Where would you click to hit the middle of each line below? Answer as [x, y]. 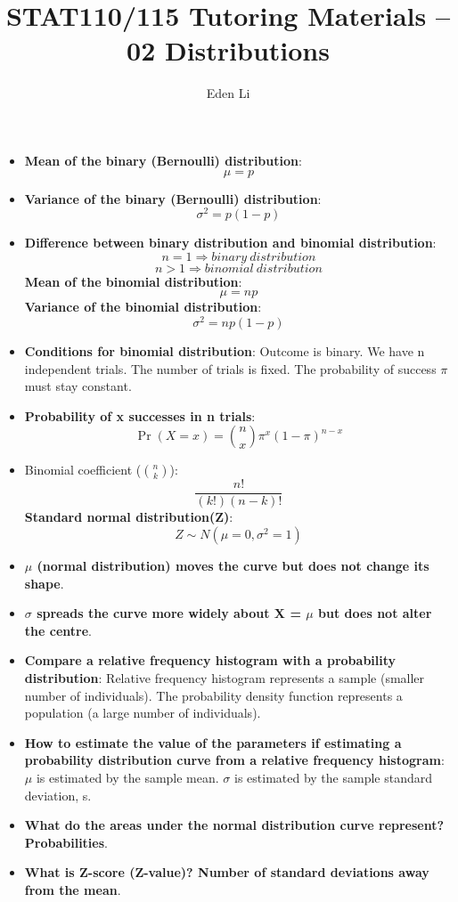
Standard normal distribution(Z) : [129, 517]
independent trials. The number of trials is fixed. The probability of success [230, 368]
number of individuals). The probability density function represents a [213, 695]
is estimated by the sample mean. [127, 777]
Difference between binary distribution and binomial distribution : [230, 243]
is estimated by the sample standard [333, 777]
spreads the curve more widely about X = [169, 613]
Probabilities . [66, 842]
